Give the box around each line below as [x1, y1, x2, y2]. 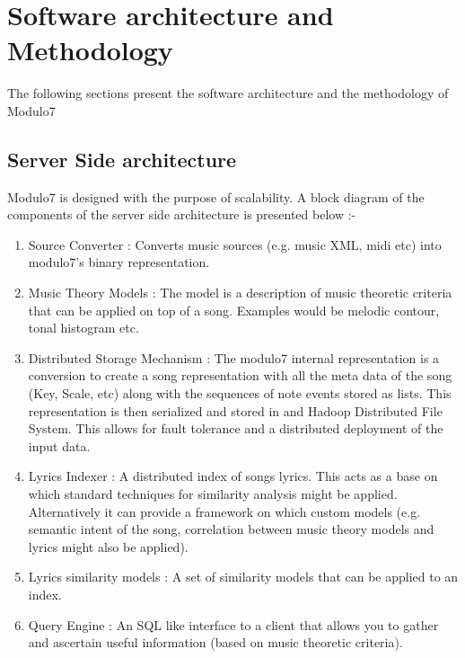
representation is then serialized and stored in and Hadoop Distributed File [28, 401, 443, 420]
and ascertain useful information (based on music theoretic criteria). [28, 633, 403, 652]
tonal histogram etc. [28, 318, 139, 337]
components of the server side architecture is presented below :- [7, 205, 356, 224]
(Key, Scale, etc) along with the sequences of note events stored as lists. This [28, 384, 452, 403]
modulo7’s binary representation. [28, 253, 210, 271]
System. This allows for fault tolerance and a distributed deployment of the [28, 419, 443, 438]
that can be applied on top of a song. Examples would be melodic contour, [28, 300, 440, 319]
